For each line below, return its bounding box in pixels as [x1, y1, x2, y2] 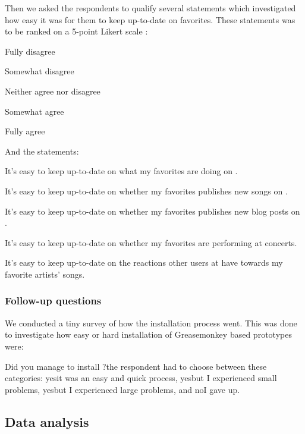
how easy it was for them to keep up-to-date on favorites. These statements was [5, 13, 295, 26]
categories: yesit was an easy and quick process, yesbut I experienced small [5, 372, 277, 384]
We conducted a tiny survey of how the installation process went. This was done [5, 316, 297, 329]
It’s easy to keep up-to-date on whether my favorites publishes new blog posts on [5, 205, 300, 217]
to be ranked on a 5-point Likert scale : [5, 25, 148, 37]
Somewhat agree [5, 105, 64, 117]
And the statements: [5, 144, 79, 157]
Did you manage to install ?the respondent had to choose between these [5, 360, 267, 372]
